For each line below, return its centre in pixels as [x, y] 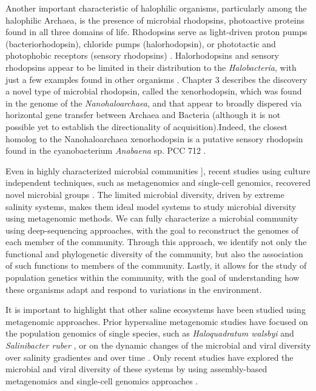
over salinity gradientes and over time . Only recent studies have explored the [150, 357]
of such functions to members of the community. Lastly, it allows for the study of [156, 265]
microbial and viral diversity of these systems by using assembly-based [136, 369]
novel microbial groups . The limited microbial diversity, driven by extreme [145, 194]
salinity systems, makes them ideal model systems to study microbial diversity [151, 206]
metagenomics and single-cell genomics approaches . [102, 380]
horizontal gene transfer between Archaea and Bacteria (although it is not [143, 115]
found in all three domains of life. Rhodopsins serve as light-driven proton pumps [156, 32]
